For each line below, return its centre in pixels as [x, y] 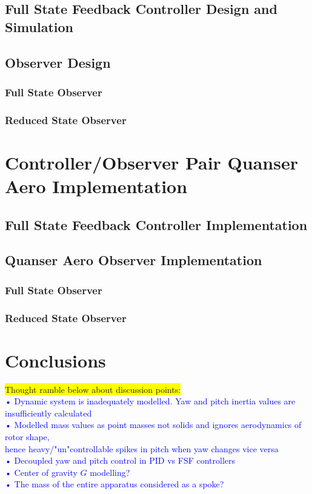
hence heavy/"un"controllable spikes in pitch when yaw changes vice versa [142, 448]
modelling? [110, 472]
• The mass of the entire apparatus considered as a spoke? [115, 484]
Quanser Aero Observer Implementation [134, 260]
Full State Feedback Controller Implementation [156, 224]
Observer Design [58, 62]
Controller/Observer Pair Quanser [151, 162]
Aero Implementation [96, 186]
